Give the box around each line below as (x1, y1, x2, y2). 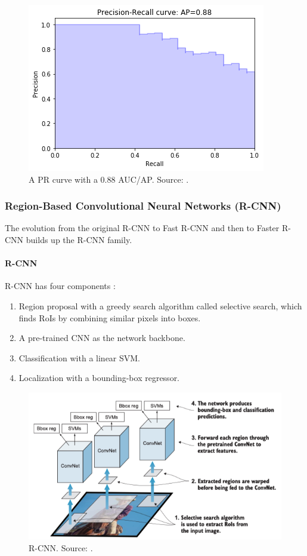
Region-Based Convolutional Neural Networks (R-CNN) (5, 198, 281, 213)
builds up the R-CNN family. (26, 234, 132, 245)
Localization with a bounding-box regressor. (18, 371, 180, 384)
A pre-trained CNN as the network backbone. (18, 331, 185, 344)
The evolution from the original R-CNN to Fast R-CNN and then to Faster (5, 222, 280, 234)
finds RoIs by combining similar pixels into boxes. (18, 311, 201, 324)
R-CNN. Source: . (29, 541, 93, 554)
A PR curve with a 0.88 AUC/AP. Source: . (29, 173, 189, 185)
